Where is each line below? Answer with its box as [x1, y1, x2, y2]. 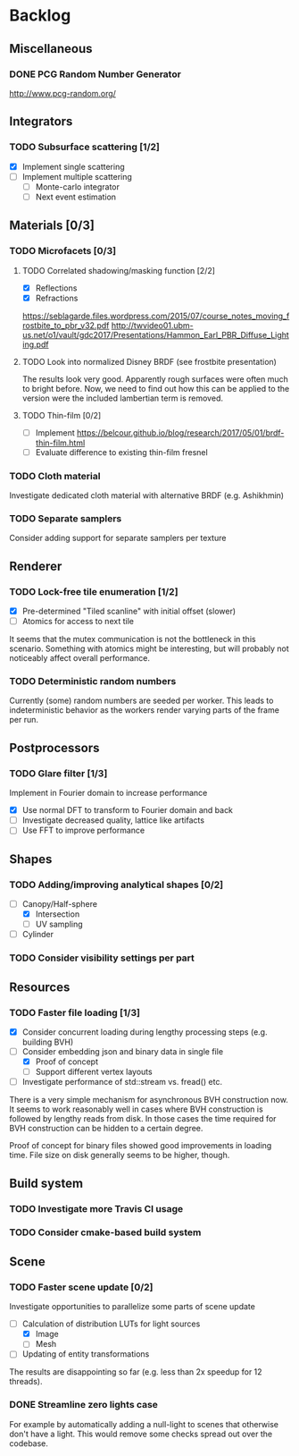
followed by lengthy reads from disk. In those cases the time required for [9, 1113, 277, 1124]
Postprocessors [9, 740, 100, 756]
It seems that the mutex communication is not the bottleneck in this [9, 634, 256, 645]
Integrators [9, 114, 73, 130]
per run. [9, 715, 38, 725]
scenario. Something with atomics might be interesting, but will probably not [9, 643, 289, 654]
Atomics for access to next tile [21, 616, 134, 627]
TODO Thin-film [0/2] [21, 410, 102, 420]
